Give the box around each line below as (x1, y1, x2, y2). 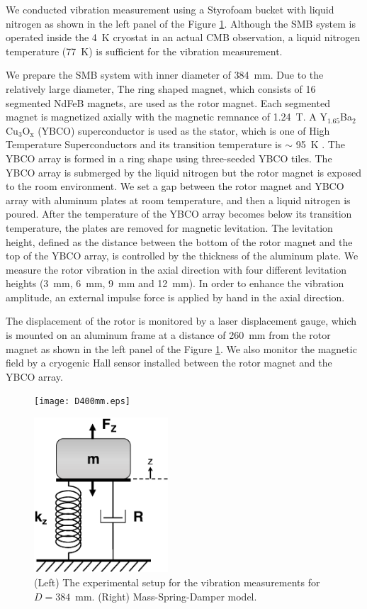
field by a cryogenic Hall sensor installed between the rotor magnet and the (6, 355, 332, 370)
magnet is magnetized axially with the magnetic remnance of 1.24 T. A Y (6, 109, 327, 124)
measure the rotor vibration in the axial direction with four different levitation (6, 262, 347, 276)
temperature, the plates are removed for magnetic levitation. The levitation (6, 220, 333, 235)
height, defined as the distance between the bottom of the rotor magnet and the (6, 234, 353, 249)
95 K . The (295, 137, 345, 152)
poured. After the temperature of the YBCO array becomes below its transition (6, 206, 352, 221)
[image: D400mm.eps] (34, 396, 131, 407)
